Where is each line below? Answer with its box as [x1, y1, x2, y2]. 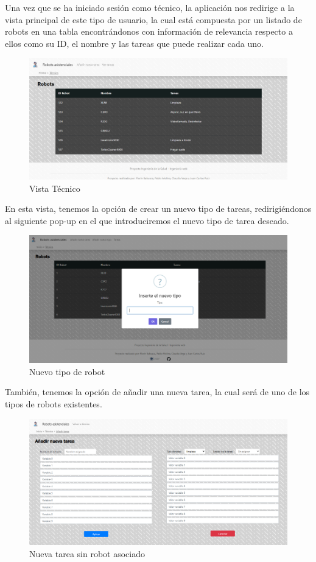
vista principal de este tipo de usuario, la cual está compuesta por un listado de [5, 13, 302, 26]
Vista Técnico [29, 181, 80, 194]
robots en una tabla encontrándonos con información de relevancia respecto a [5, 25, 293, 38]
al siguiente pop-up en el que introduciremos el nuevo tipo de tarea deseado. [5, 214, 289, 227]
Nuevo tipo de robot [29, 365, 105, 378]
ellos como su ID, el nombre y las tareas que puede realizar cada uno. [5, 37, 264, 49]
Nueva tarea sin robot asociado [29, 547, 146, 560]
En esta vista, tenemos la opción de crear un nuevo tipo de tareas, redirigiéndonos [5, 202, 312, 215]
